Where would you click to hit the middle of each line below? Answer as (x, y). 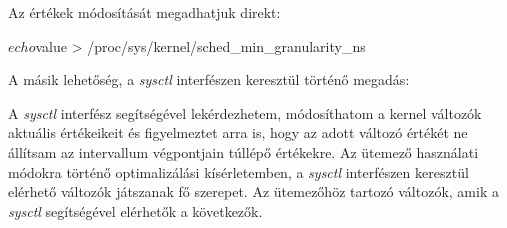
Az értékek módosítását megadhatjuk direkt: (144, 12)
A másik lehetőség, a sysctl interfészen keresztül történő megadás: (209, 79)
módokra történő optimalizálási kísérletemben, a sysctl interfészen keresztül (238, 171)
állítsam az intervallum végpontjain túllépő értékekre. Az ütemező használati (243, 151)
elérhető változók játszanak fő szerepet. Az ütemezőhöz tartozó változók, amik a (253, 191)
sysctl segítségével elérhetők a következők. (135, 210)
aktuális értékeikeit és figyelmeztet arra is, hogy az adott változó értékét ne (238, 132)
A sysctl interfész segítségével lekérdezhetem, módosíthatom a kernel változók (245, 112)
